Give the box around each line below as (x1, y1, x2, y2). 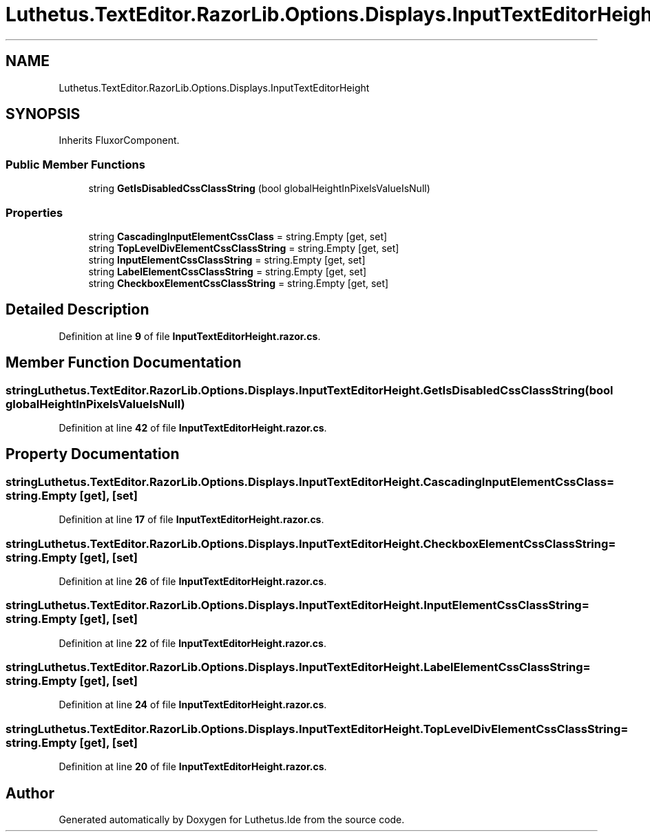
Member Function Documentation (6, 354, 242, 372)
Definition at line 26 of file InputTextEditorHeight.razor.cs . (59, 575, 327, 587)
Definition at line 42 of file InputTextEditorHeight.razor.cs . (59, 422, 327, 434)
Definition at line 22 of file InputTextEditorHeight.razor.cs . (59, 637, 326, 649)
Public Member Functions (6, 157, 145, 171)
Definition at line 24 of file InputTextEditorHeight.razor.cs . (59, 699, 327, 711)
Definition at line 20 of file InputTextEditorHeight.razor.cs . (59, 761, 327, 773)
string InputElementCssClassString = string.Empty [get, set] (88, 253, 366, 266)
